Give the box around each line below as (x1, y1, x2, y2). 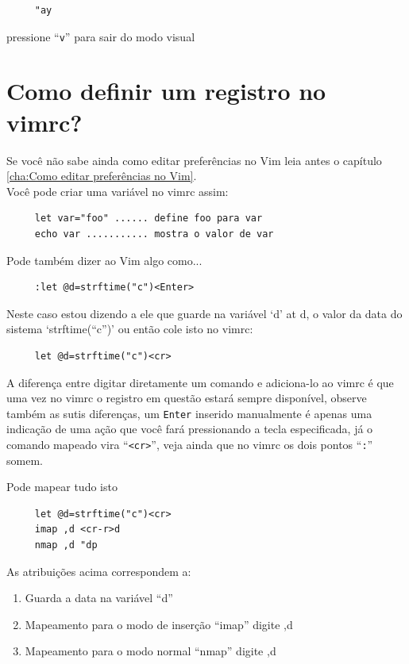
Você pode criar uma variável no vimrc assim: (6, 182, 229, 199)
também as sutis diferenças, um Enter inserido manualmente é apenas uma (6, 405, 372, 421)
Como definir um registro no (6, 75, 326, 107)
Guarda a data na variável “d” (25, 589, 173, 606)
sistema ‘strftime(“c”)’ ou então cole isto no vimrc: (6, 320, 253, 337)
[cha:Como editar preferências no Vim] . (6, 167, 197, 184)
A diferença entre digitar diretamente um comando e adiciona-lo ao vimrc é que (6, 374, 394, 390)
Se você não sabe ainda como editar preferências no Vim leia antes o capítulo (6, 152, 382, 168)
